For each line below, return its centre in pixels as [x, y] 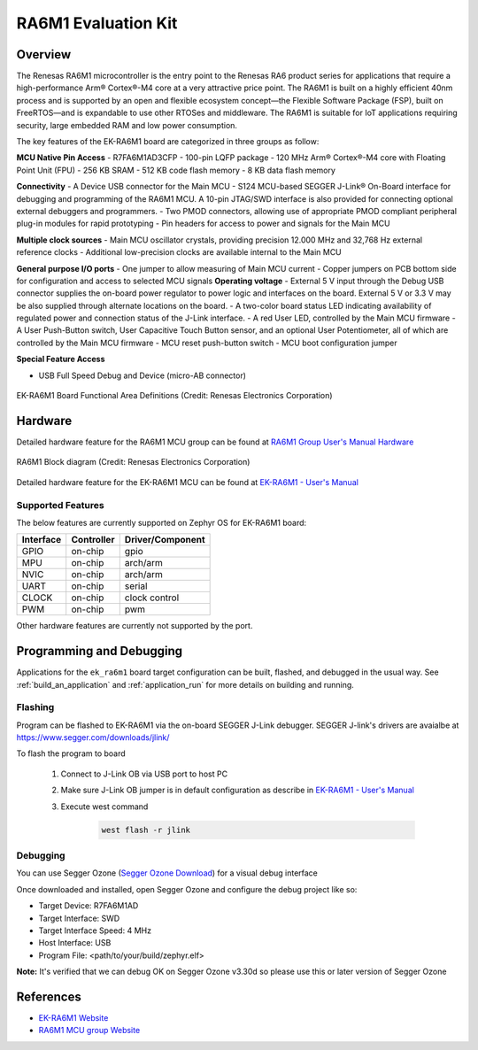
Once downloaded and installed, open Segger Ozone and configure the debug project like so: [187, 889]
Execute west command [104, 807]
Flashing [35, 707]
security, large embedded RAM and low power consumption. [127, 125]
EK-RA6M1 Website [73, 1018]
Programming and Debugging [100, 651]
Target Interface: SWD [79, 918]
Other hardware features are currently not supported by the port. [135, 626]
